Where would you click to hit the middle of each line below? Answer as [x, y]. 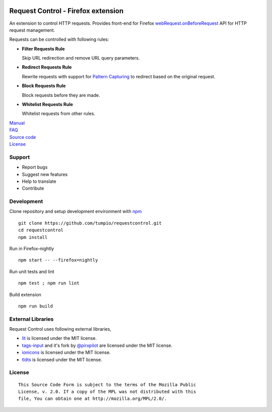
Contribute [33, 188]
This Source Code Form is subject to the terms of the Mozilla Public [107, 384]
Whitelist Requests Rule [47, 105]
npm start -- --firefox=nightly [58, 260]
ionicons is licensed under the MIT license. [66, 352]
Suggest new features [45, 174]
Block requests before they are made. [61, 95]
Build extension [25, 294]
